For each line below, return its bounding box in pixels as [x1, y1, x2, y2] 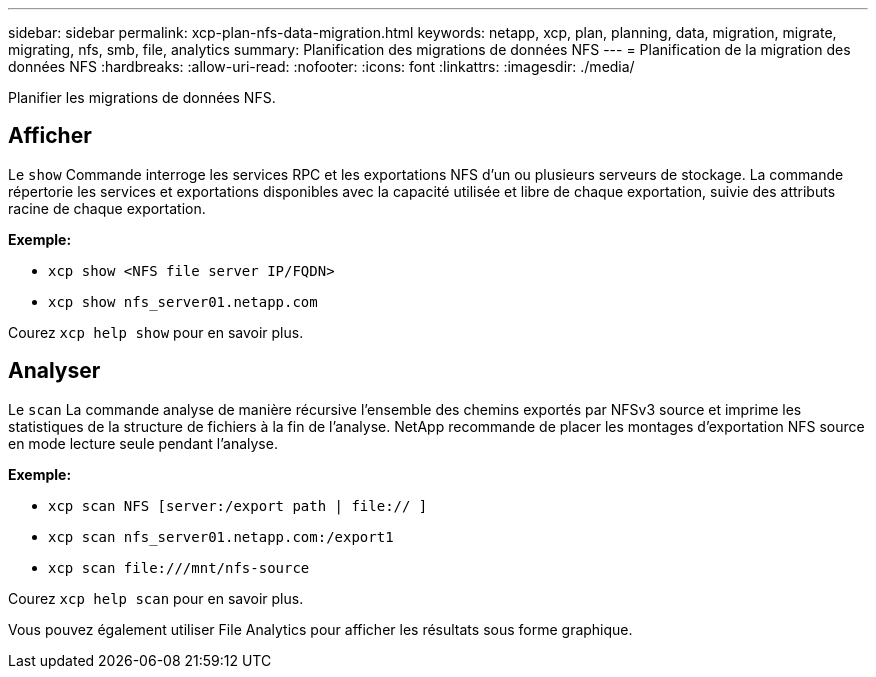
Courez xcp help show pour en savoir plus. [8, 323, 304, 341]
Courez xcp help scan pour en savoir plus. [8, 589, 304, 607]
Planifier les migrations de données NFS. [8, 89, 276, 106]
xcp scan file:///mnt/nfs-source [48, 559, 310, 576]
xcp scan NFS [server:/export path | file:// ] [48, 497, 428, 514]
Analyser [8, 358, 101, 384]
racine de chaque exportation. [8, 199, 206, 217]
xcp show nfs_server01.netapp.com [48, 293, 318, 310]
